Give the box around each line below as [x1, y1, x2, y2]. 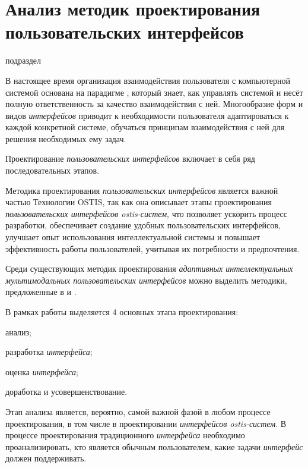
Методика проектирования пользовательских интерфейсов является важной [5, 184, 278, 196]
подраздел [5, 54, 42, 67]
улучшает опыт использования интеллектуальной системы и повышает [5, 231, 261, 243]
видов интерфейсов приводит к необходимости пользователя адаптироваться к [5, 109, 289, 121]
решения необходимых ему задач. [5, 132, 126, 145]
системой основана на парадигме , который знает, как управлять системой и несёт [5, 86, 303, 98]
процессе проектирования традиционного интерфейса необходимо [5, 429, 245, 441]
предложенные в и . [5, 285, 77, 298]
